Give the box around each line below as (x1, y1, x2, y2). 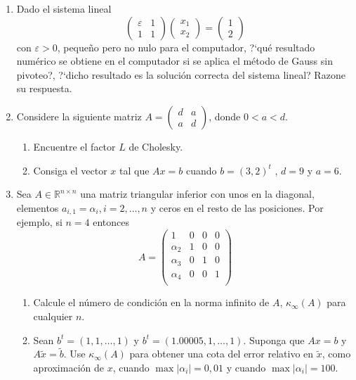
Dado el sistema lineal (16, 1, 112, 15)
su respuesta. (16, 81, 72, 96)
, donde (209, 108, 241, 123)
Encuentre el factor (33, 139, 116, 153)
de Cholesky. (128, 139, 183, 153)
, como (322, 346, 351, 361)
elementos (16, 200, 59, 215)
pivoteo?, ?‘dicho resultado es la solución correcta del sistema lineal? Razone (16, 67, 345, 82)
